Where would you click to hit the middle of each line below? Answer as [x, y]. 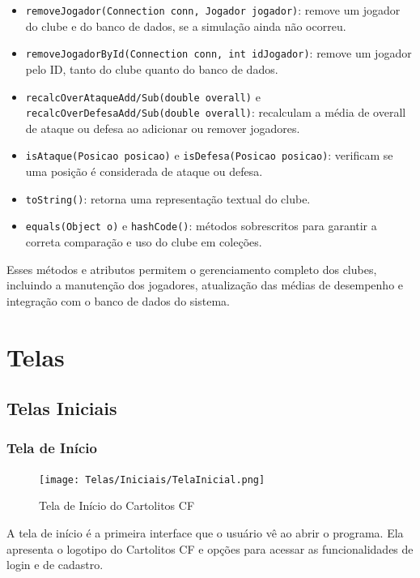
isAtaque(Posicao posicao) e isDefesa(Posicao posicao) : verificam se [209, 155]
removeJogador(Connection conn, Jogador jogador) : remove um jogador [213, 10]
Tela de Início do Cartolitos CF [117, 505]
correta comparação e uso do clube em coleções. [144, 241]
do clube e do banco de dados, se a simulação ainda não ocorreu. [186, 26]
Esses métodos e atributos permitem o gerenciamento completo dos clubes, [192, 269]
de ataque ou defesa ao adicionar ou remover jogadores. [163, 128]
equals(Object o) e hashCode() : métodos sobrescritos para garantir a [201, 226]
